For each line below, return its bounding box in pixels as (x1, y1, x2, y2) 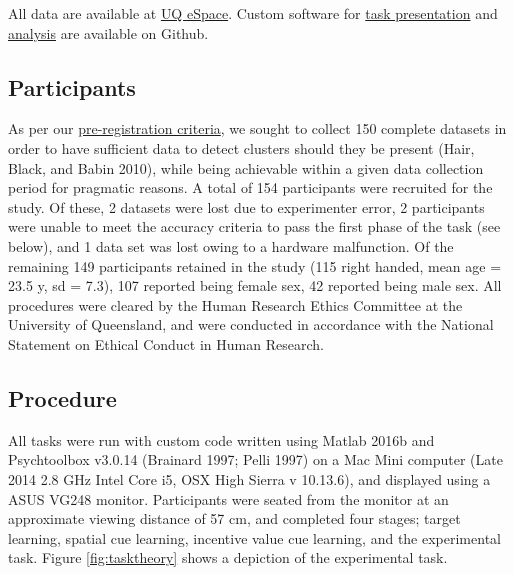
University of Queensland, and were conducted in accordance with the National (8, 314, 494, 335)
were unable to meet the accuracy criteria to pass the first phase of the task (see (8, 216, 501, 237)
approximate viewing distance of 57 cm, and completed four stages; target (8, 508, 461, 529)
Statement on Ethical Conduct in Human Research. (8, 333, 324, 354)
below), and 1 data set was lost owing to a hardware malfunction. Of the (8, 235, 454, 256)
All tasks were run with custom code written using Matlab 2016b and (8, 429, 435, 450)
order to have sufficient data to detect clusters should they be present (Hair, (8, 137, 475, 158)
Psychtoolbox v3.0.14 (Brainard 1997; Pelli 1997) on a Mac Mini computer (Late (8, 449, 503, 470)
